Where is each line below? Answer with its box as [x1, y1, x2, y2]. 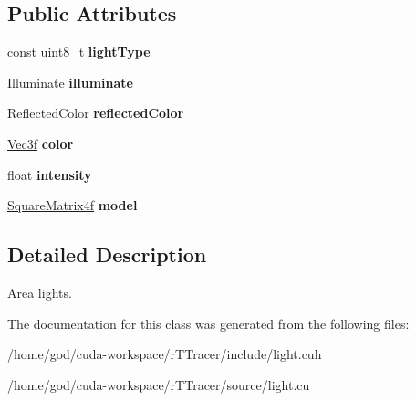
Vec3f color [7, 133, 74, 153]
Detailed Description [7, 240, 207, 269]
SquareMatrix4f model [7, 195, 138, 215]
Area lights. [7, 282, 72, 301]
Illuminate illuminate [7, 72, 133, 91]
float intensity [7, 164, 92, 184]
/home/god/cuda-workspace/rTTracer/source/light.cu [7, 375, 310, 394]
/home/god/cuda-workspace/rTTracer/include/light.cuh [7, 344, 322, 364]
